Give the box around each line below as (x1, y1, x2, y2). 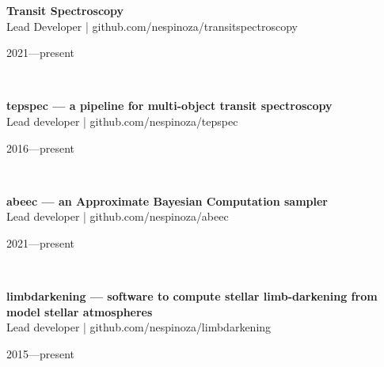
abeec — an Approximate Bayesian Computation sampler (6, 192, 328, 209)
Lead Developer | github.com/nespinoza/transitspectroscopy (6, 17, 298, 34)
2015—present (6, 345, 75, 361)
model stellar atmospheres (6, 303, 153, 320)
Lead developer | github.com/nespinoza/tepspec (6, 112, 238, 129)
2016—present (6, 139, 75, 156)
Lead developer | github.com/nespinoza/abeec (6, 208, 229, 225)
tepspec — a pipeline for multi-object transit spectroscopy (6, 97, 333, 114)
